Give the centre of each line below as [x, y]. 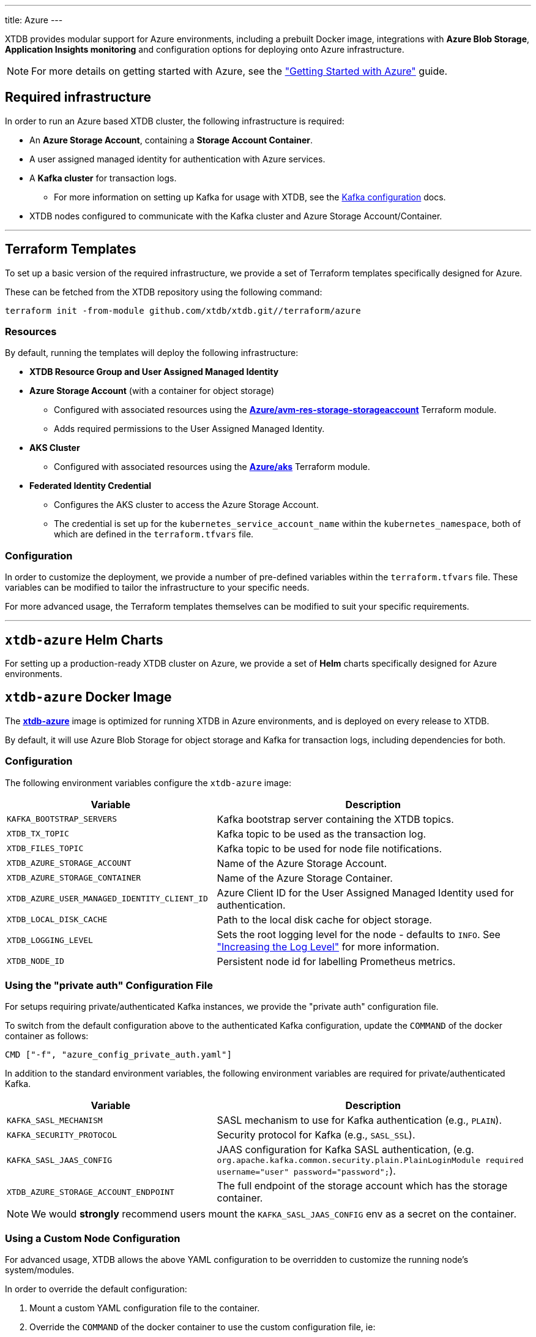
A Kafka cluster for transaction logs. [103, 178]
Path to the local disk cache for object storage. [324, 919]
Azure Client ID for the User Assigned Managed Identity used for [365, 892]
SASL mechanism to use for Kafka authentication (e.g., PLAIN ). [359, 1120]
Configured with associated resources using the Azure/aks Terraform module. [212, 467]
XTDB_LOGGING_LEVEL [50, 941]
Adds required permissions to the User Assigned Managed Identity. [189, 429]
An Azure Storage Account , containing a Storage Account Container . [171, 140]
